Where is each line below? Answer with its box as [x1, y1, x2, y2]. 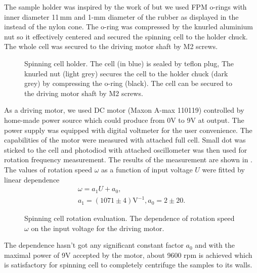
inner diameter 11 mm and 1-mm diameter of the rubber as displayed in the [4, 11, 239, 22]
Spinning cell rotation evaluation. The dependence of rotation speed [24, 213, 235, 223]
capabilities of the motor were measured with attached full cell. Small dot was [4, 134, 246, 145]
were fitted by [202, 164, 245, 174]
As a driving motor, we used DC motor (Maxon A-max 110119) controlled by [4, 105, 244, 115]
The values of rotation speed [4, 164, 93, 174]
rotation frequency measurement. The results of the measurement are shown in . [4, 154, 252, 165]
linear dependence [4, 174, 60, 185]
